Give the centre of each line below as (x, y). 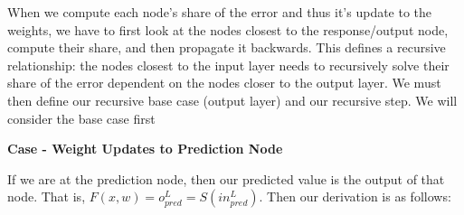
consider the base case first (81, 118)
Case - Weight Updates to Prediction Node (145, 149)
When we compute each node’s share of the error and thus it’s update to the (220, 12)
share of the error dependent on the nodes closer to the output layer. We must (224, 83)
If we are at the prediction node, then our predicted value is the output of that (226, 178)
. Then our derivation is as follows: (355, 196)
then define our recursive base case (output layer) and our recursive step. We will (232, 100)
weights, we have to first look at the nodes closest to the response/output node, (228, 29)
